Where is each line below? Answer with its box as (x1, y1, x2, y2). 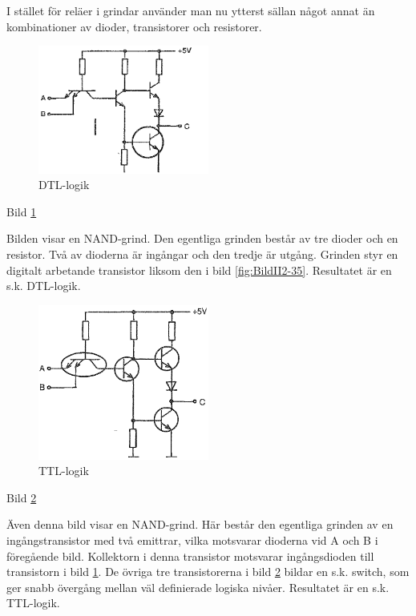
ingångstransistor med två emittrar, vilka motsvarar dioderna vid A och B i (6, 531, 378, 548)
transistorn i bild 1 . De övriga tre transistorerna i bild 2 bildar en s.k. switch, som (6, 563, 410, 580)
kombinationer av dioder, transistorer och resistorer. (6, 18, 262, 34)
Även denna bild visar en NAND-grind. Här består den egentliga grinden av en (6, 516, 394, 533)
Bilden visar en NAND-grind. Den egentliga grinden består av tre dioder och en (6, 230, 398, 247)
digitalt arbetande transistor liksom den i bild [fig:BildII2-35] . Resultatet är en (6, 261, 392, 278)
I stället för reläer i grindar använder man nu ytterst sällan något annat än (6, 2, 375, 18)
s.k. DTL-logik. (6, 277, 81, 294)
